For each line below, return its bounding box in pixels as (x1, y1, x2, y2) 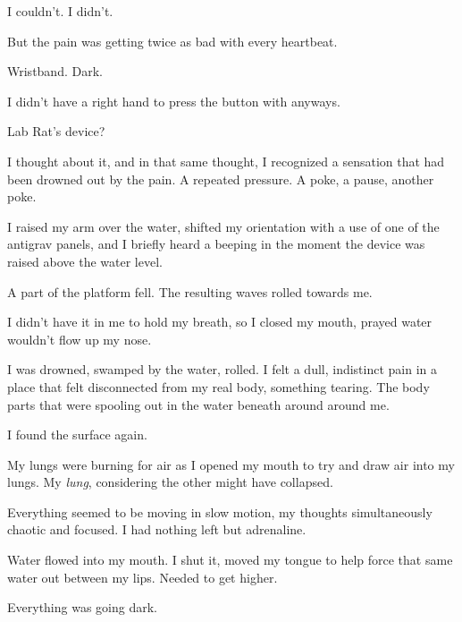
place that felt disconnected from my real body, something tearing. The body (7, 377, 430, 396)
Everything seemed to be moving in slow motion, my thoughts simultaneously (7, 502, 433, 521)
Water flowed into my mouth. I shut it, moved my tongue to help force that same (7, 550, 453, 569)
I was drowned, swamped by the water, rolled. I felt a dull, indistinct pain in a (7, 360, 438, 379)
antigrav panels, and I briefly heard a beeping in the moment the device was (7, 234, 425, 253)
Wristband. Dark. (7, 62, 103, 81)
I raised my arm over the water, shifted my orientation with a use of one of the (7, 217, 440, 235)
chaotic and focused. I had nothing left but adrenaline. (7, 520, 307, 539)
